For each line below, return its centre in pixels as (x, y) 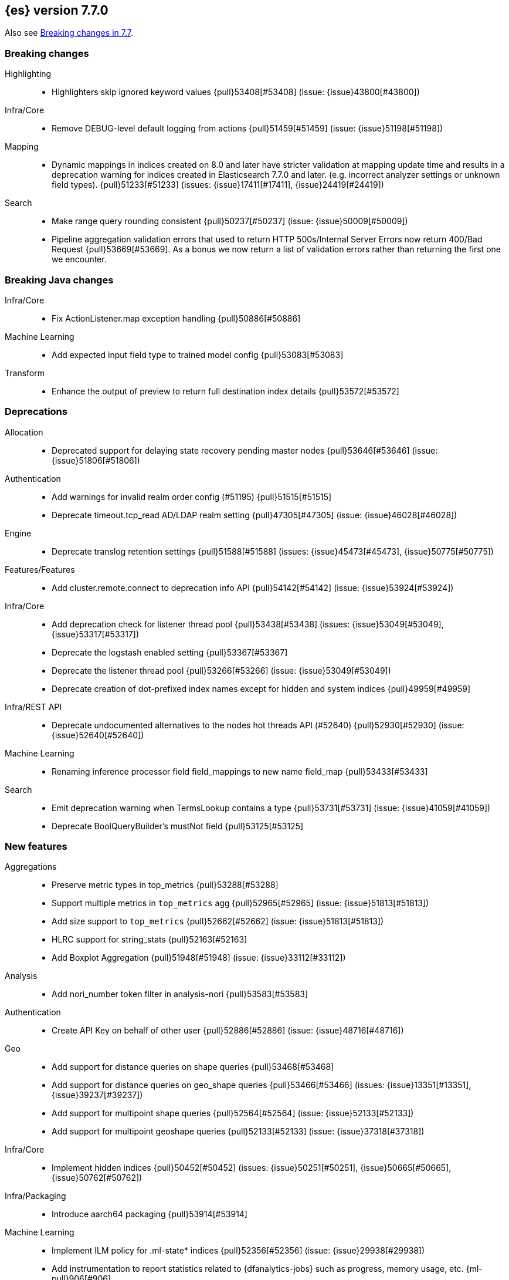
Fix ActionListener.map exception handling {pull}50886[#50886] (176, 318)
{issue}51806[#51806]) (96, 460)
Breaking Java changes (59, 280)
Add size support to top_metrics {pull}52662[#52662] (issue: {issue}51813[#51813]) (218, 921)
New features (36, 847)
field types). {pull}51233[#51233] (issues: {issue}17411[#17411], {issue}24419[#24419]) (218, 185)
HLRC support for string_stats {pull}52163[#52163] (150, 940)
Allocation (24, 432)
